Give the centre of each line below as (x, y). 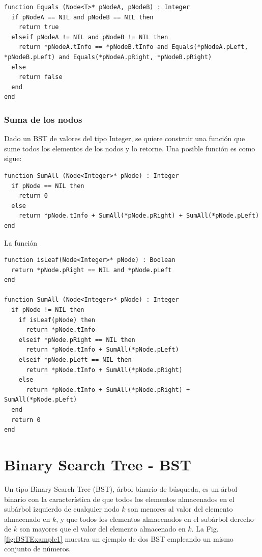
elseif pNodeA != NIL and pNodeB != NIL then (90, 37)
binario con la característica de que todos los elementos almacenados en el (119, 499)
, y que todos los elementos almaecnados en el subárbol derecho (155, 519)
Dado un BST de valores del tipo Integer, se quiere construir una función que (125, 138)
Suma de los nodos (43, 119)
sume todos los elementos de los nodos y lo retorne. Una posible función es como (130, 148)
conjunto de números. (38, 549)
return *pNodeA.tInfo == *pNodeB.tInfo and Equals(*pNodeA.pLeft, (133, 47)
